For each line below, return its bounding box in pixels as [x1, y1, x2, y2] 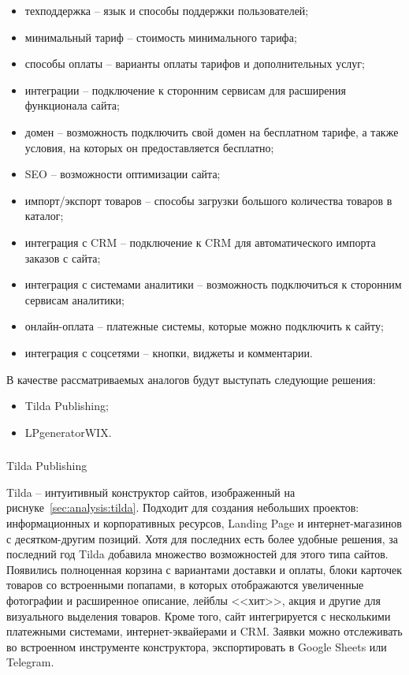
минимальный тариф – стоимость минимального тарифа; [24, 28, 297, 45]
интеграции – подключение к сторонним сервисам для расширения [24, 81, 346, 98]
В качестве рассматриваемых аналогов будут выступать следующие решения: [6, 371, 376, 387]
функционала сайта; [24, 97, 120, 114]
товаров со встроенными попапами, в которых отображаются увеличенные [6, 576, 364, 593]
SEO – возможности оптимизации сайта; [24, 166, 221, 182]
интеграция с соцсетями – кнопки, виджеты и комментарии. [24, 344, 313, 360]
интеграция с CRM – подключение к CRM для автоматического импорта [24, 233, 376, 250]
